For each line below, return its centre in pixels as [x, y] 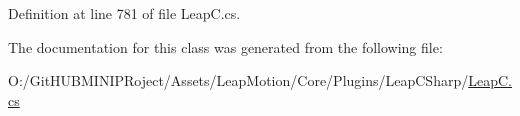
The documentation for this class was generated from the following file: [225, 46]
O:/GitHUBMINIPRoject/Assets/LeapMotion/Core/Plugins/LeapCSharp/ [238, 80]
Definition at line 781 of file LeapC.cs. [124, 13]
